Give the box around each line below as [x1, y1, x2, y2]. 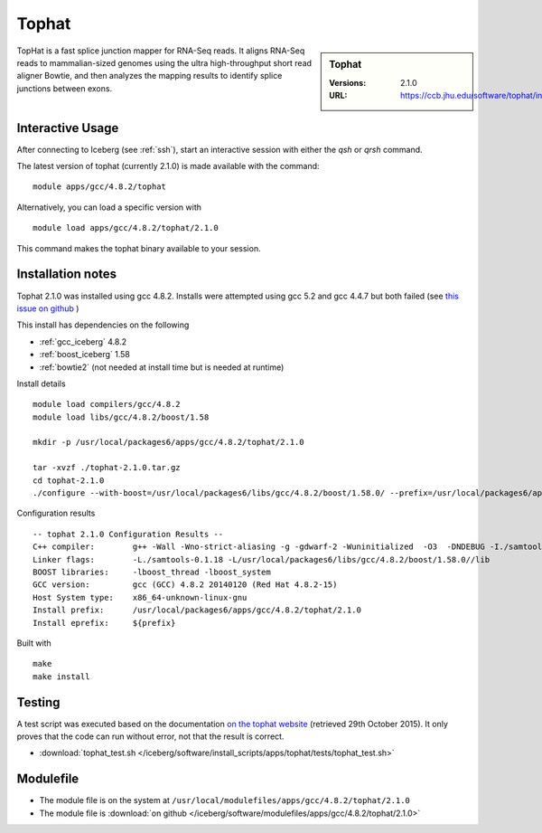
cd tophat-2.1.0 [33, 475, 105, 486]
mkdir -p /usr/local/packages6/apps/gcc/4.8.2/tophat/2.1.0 [33, 437, 304, 448]
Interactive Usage [16, 120, 119, 136]
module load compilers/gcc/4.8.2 [33, 399, 181, 410]
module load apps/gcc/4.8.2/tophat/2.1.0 [33, 222, 219, 233]
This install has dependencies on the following [16, 319, 190, 330]
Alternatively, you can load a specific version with [16, 202, 202, 213]
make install [33, 671, 90, 682]
